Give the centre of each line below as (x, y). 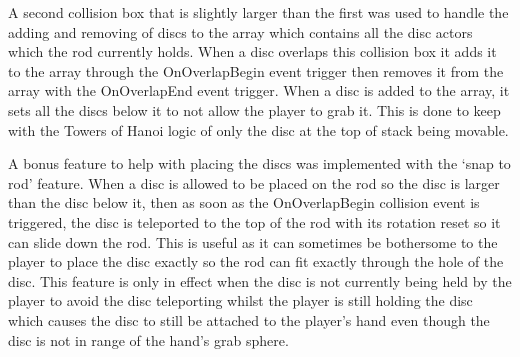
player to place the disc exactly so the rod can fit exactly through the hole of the (256, 261)
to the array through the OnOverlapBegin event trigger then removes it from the (256, 70)
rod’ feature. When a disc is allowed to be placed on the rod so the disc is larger (254, 182)
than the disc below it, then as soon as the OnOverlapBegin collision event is (244, 202)
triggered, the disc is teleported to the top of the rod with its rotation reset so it (254, 221)
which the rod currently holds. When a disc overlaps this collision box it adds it (252, 51)
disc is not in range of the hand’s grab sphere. (148, 339)
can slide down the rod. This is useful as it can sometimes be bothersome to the (253, 241)
